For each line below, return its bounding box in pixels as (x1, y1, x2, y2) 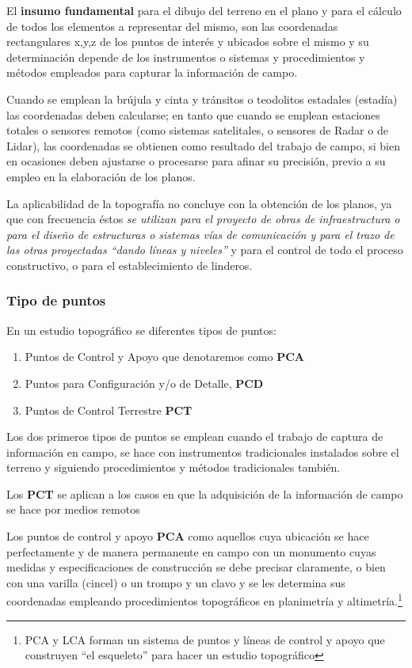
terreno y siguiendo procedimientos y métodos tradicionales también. (6, 459, 341, 476)
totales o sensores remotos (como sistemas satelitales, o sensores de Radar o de (6, 122, 388, 139)
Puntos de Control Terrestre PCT (25, 401, 193, 418)
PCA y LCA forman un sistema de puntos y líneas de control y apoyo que (25, 631, 385, 647)
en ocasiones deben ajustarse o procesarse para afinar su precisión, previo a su (6, 153, 386, 169)
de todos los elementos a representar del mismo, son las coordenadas (6, 17, 338, 34)
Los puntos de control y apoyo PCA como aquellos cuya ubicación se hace (6, 528, 369, 545)
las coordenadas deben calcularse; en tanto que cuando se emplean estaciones (6, 106, 380, 123)
